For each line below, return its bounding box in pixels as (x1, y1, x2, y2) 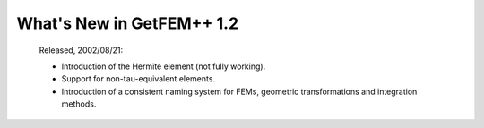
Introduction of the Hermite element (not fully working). (61, 61, 266, 72)
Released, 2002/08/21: (39, 45, 124, 55)
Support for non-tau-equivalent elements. (61, 73, 215, 84)
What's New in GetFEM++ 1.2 (16, 13, 239, 33)
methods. (61, 98, 97, 109)
